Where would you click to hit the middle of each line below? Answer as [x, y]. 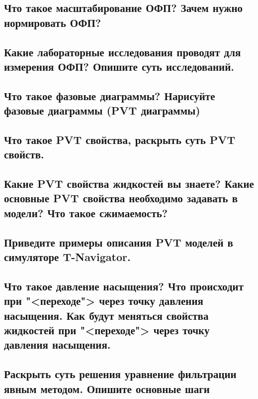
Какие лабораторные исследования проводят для [123, 52]
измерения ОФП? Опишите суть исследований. [119, 66]
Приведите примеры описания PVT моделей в [119, 242]
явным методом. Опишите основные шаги [107, 388]
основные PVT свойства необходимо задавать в [121, 198]
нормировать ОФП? [53, 22]
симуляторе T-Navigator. [67, 257]
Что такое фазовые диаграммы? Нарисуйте [110, 95]
